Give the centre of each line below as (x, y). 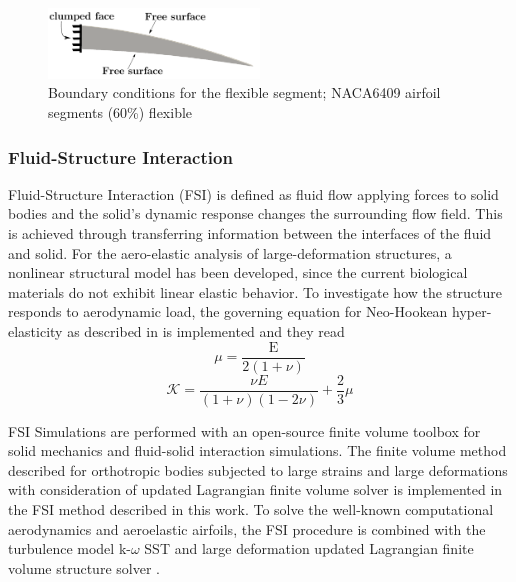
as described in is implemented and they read (206, 330)
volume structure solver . (84, 567)
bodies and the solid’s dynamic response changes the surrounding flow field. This (255, 213)
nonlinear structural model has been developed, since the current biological (238, 272)
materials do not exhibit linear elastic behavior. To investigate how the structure (255, 291)
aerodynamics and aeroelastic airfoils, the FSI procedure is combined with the (247, 528)
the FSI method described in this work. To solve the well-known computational (251, 509)
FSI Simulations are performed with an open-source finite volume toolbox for (244, 430)
